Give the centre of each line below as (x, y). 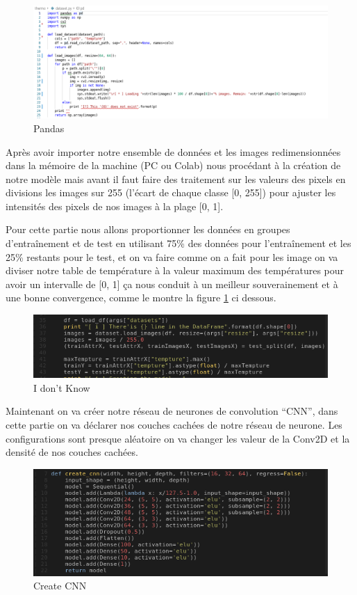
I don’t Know (62, 387)
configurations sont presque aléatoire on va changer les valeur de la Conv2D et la (178, 438)
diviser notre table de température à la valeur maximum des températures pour (175, 270)
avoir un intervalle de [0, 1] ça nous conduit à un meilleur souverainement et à (172, 284)
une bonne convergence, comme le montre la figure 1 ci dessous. (141, 297)
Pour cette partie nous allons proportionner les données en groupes (148, 229)
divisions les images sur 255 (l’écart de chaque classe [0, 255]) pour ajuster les (171, 192)
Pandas (49, 128)
